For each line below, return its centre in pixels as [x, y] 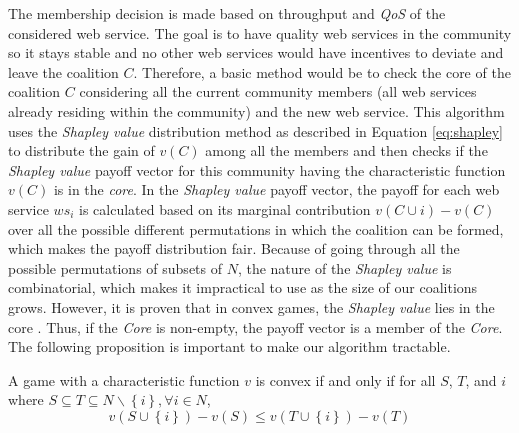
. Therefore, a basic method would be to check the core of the [322, 71]
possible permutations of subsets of [115, 267]
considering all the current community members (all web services [278, 91]
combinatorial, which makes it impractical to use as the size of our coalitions [243, 287]
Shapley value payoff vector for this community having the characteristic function [257, 169]
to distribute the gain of [81, 150]
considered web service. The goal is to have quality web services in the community [260, 32]
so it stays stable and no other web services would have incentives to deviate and [256, 52]
